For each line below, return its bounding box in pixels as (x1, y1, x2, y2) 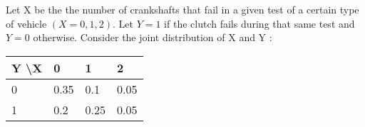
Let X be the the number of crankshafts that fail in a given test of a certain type (6, 2, 359, 16)
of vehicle (6, 16, 47, 31)
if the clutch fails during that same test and (164, 16, 355, 31)
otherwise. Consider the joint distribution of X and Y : (33, 30, 272, 45)
